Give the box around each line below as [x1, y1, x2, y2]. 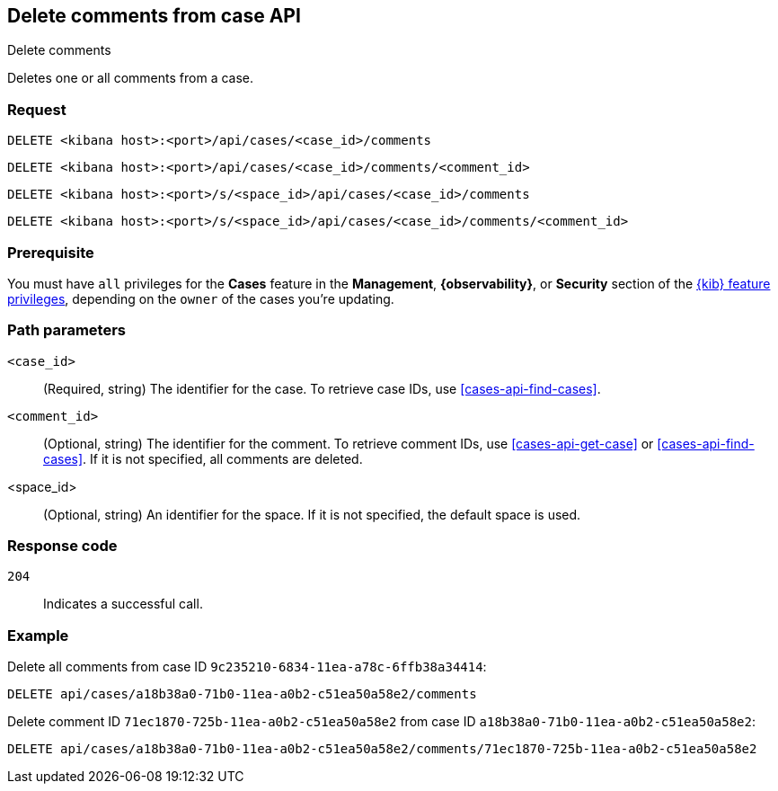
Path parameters [7, 321, 126, 340]
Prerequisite [7, 243, 94, 262]
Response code [7, 537, 118, 555]
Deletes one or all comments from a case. [7, 70, 254, 86]
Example [7, 626, 69, 644]
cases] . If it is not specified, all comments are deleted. [43, 450, 363, 467]
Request [7, 100, 66, 119]
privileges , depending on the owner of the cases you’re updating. [7, 290, 394, 307]
